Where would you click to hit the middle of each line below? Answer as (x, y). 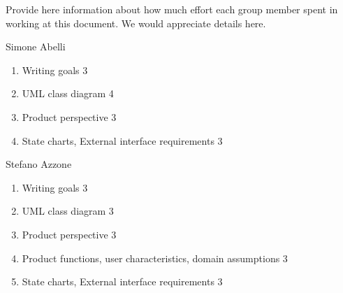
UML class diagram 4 (68, 93)
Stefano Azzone (39, 164)
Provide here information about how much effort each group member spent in (172, 9)
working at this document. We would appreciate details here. (136, 23)
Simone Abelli (36, 47)
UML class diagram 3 (68, 211)
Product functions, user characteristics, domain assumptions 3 (155, 258)
